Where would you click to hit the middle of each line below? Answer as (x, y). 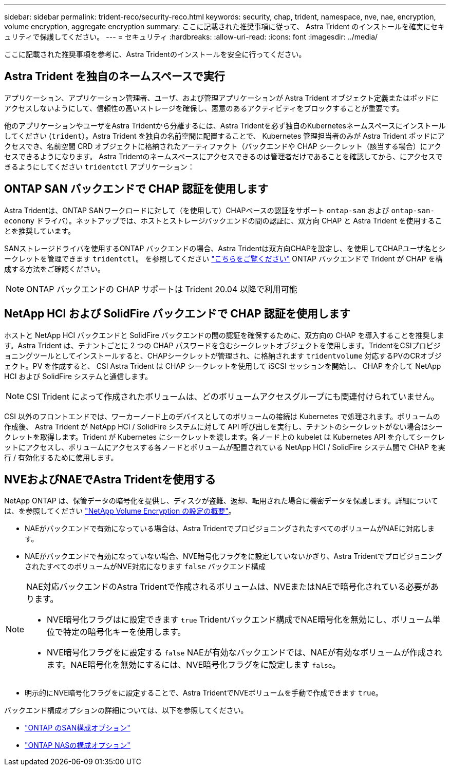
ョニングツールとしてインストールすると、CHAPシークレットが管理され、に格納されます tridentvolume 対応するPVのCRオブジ (223, 355)
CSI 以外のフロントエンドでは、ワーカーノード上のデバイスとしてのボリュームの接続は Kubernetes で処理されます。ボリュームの (222, 416)
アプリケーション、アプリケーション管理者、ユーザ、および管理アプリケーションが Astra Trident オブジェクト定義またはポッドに (222, 98)
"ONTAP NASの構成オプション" (78, 745)
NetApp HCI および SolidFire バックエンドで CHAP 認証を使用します (177, 314)
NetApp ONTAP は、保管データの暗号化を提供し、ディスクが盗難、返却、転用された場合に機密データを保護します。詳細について (221, 501)
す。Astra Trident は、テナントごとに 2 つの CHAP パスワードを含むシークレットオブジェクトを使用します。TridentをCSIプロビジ (222, 345)
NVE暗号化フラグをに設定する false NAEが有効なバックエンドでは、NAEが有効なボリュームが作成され (245, 653)
